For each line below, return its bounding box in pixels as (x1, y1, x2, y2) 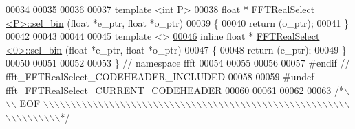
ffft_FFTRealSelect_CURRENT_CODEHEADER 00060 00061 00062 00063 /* (6, 82, 344, 97)
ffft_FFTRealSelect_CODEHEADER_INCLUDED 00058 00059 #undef (6, 69, 314, 83)
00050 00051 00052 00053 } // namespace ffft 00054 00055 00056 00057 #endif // (6, 56, 350, 70)
